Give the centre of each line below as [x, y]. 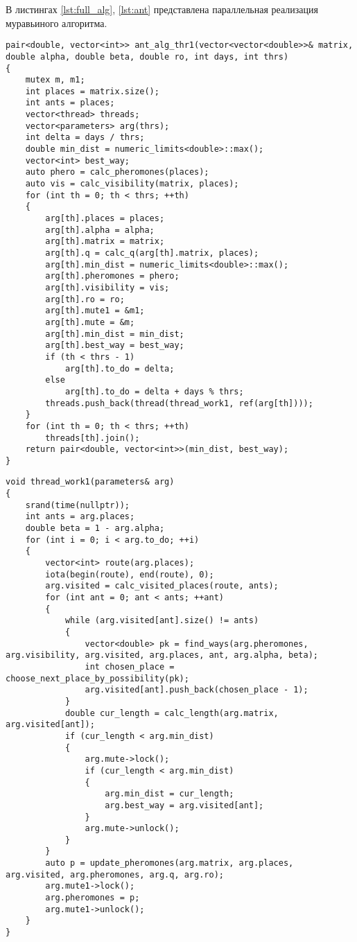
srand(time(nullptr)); [77, 505]
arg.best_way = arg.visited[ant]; [184, 805]
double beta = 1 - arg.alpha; [95, 529]
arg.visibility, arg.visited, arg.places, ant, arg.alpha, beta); [162, 655]
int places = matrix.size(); [92, 91]
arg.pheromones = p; [93, 898]
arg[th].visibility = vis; [107, 287]
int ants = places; [70, 103]
